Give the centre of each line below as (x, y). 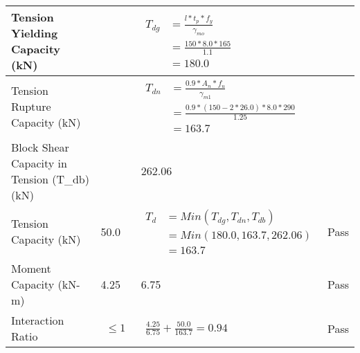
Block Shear (40, 147)
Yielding (35, 33)
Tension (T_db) (50, 179)
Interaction (38, 320)
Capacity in (39, 163)
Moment (31, 269)
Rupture (31, 106)
